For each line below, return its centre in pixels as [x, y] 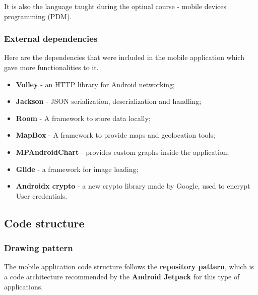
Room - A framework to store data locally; [83, 118]
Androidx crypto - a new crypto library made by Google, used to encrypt [133, 186]
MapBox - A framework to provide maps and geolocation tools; [115, 135]
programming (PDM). [38, 16]
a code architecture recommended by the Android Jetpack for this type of [122, 276]
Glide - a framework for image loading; [77, 169]
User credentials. [42, 195]
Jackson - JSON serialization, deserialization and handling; [109, 101]
